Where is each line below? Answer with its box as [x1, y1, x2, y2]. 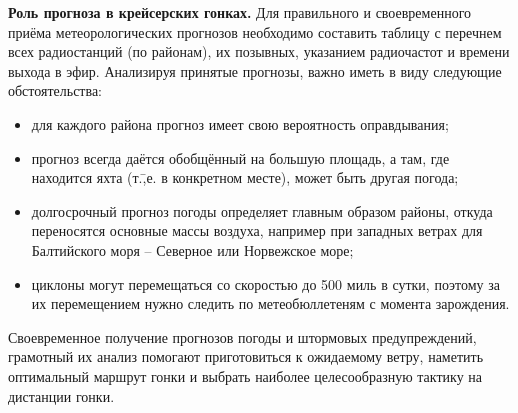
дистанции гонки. [8, 385, 115, 406]
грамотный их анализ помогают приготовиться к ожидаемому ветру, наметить [8, 346, 484, 367]
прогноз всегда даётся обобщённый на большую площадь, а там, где [31, 147, 450, 168]
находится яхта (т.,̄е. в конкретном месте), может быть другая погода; [31, 167, 459, 188]
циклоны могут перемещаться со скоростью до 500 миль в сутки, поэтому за [31, 273, 501, 294]
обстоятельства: [8, 80, 103, 101]
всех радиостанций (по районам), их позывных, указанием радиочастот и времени [8, 41, 510, 62]
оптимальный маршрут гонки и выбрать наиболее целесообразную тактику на [8, 365, 482, 386]
